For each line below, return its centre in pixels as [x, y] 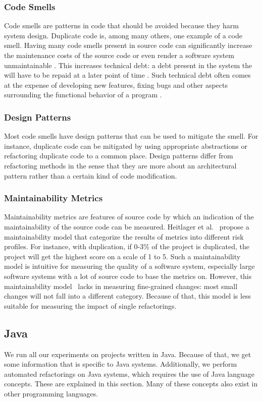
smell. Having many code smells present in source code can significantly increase [128, 45]
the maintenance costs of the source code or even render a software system [119, 55]
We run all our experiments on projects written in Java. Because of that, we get [128, 354]
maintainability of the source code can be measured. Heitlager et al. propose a [127, 226]
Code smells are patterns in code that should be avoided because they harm [121, 25]
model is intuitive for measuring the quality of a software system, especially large [129, 266]
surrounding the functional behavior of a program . [83, 95]
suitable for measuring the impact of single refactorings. [90, 305]
